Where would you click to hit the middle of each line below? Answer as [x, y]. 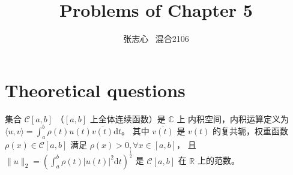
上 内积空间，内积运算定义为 [233, 118]
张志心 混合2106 [156, 39]
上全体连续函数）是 [128, 118]
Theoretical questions [95, 90]
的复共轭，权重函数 [251, 130]
